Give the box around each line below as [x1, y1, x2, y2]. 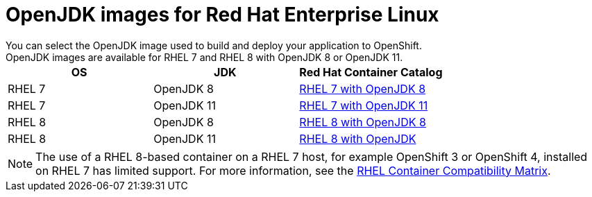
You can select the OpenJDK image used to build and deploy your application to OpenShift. [6, 39, 422, 51]
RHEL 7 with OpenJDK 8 [299, 81, 426, 96]
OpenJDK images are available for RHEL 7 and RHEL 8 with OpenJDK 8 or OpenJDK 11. [6, 51, 403, 63]
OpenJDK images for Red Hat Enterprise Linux [6, 3, 439, 26]
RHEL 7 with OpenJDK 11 [299, 98, 428, 112]
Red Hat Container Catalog [299, 65, 443, 79]
